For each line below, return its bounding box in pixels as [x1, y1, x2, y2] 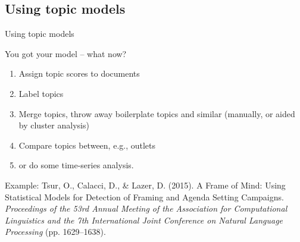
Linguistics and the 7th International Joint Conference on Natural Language [5, 213, 283, 226]
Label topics [18, 87, 64, 99]
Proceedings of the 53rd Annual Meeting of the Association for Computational [5, 202, 287, 215]
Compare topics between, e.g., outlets [18, 139, 156, 151]
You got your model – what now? [5, 47, 127, 59]
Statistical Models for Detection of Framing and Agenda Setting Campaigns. [5, 190, 284, 203]
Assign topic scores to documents [18, 67, 140, 80]
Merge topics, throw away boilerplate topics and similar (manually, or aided [18, 107, 295, 120]
